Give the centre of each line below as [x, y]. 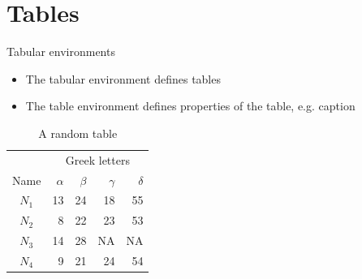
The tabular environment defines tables [123, 78]
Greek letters [97, 159]
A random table [78, 133]
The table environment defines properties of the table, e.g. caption [190, 106]
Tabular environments [61, 52]
